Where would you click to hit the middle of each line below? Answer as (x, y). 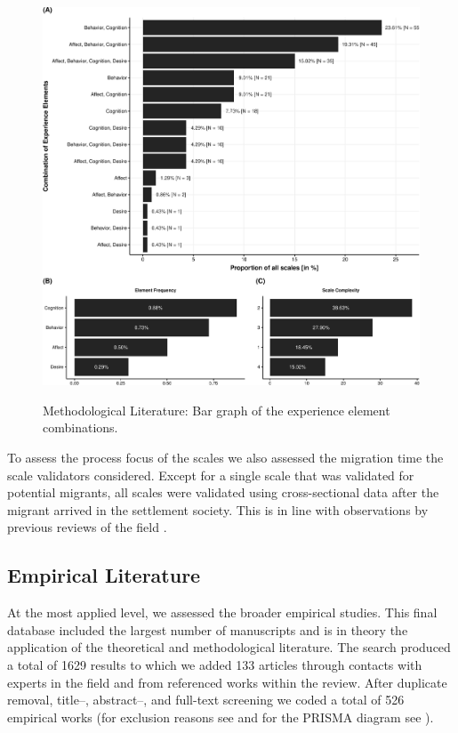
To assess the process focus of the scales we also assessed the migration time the (225, 458)
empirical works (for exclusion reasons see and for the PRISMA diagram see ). (221, 717)
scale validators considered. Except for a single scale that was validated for (211, 475)
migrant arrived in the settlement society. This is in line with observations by (218, 509)
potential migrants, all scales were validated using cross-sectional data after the (223, 492)
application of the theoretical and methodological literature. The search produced (229, 647)
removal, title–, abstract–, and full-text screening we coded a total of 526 (206, 700)
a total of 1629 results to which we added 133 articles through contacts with (215, 664)
